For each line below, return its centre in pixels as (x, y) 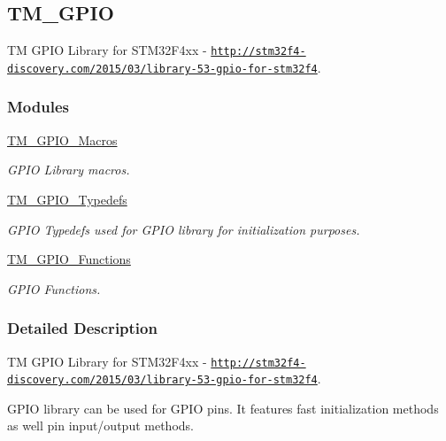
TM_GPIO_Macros (62, 139)
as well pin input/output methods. (100, 426)
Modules (38, 107)
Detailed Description (82, 328)
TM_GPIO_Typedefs (67, 199)
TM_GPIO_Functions (69, 259)
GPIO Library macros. (69, 170)
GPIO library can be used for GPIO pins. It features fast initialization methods (223, 408)
